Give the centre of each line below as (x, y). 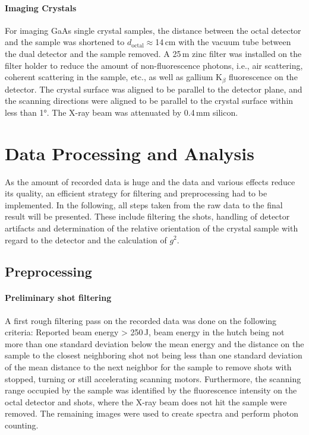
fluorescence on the (263, 77)
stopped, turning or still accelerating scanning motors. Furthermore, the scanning (153, 378)
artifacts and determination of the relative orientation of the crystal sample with (152, 228)
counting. (22, 425)
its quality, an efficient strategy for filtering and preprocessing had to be (136, 193)
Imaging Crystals (41, 7)
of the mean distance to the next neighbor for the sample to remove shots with (148, 367)
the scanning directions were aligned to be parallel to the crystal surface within (149, 101)
